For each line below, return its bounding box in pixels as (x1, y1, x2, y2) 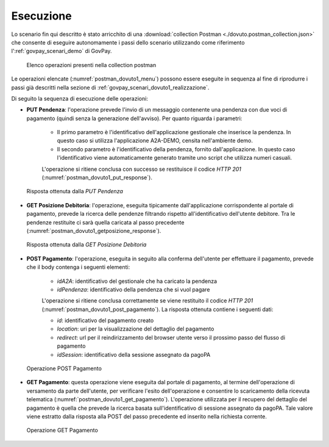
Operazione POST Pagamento (26, 365, 102, 372)
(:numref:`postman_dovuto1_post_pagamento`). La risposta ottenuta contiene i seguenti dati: (41, 306, 274, 313)
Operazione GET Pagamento (26, 427, 99, 434)
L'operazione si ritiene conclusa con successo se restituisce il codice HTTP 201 (41, 165, 242, 173)
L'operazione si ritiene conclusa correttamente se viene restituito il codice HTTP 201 (41, 297, 253, 304)
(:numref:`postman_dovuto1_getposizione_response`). (26, 227, 161, 234)
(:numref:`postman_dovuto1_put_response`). (41, 174, 152, 181)
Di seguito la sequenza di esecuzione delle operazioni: (11, 95, 149, 102)
